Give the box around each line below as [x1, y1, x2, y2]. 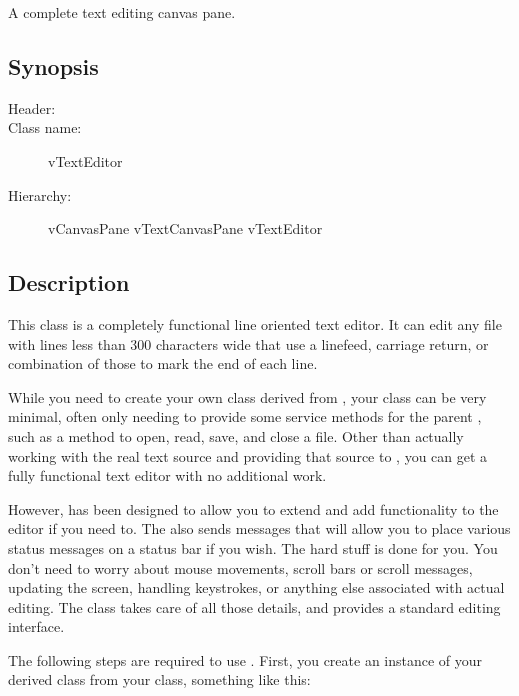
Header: [8, 97, 56, 118]
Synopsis [8, 50, 99, 81]
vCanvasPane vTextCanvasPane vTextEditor [48, 218, 323, 239]
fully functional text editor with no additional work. [8, 465, 327, 486]
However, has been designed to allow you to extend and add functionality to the [8, 498, 499, 519]
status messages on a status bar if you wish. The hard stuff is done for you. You [8, 537, 498, 558]
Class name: [8, 117, 82, 138]
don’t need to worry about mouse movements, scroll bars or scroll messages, [8, 557, 473, 578]
